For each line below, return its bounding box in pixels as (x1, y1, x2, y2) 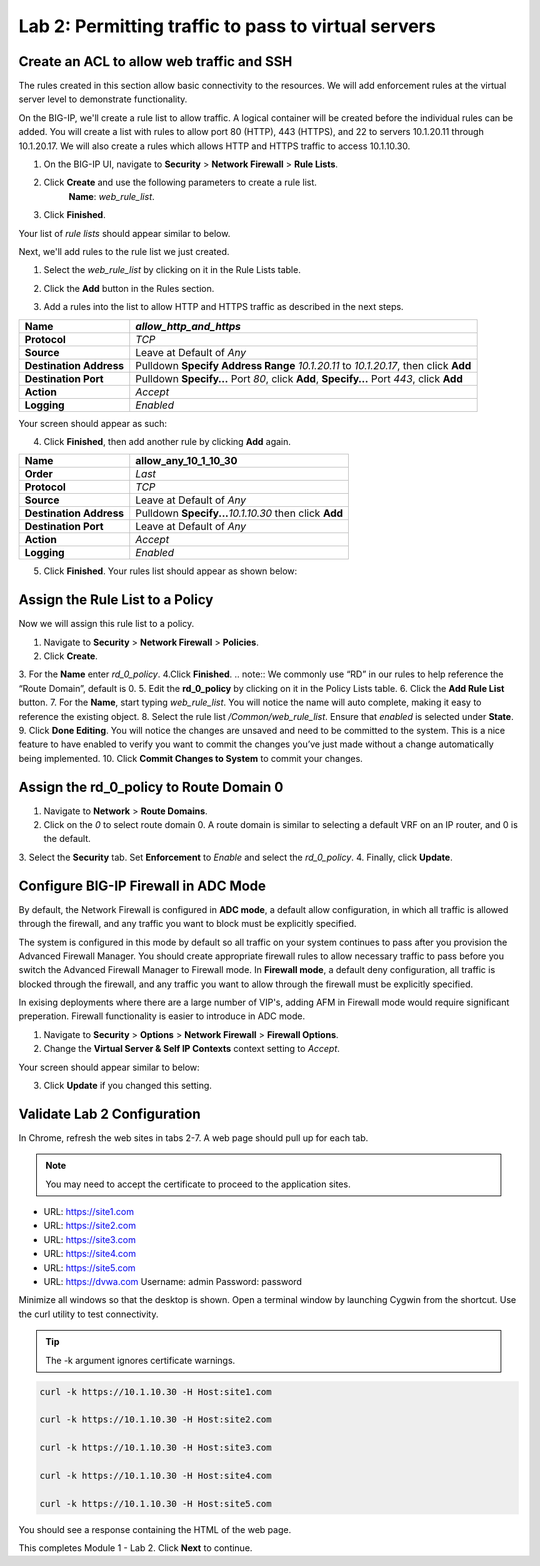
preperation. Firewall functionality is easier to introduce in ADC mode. (18, 1010, 305, 1022)
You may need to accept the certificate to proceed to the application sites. (45, 1178, 351, 1190)
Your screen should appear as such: (18, 417, 168, 429)
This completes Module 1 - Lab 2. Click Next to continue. (18, 1542, 253, 1554)
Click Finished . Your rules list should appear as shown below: (43, 565, 298, 577)
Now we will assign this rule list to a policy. (18, 618, 195, 630)
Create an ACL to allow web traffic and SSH (18, 53, 293, 70)
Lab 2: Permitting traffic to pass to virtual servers (18, 15, 436, 37)
